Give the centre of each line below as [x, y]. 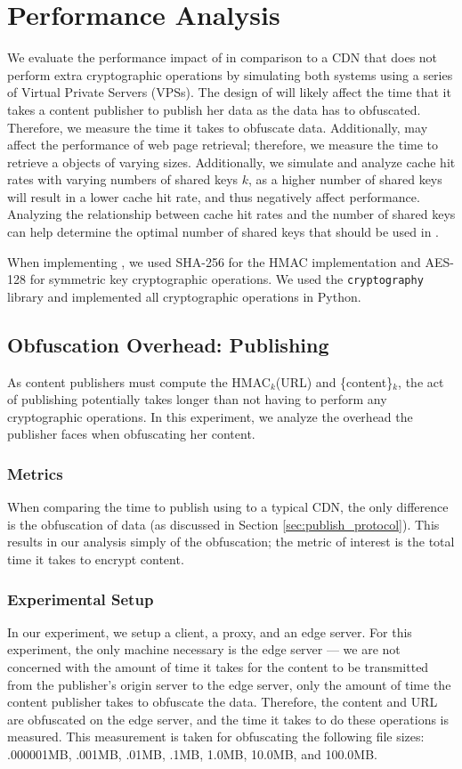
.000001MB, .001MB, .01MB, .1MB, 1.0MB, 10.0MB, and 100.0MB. [192, 754]
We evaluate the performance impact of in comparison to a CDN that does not [223, 57]
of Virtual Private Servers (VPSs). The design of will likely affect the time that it [229, 92]
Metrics [35, 474]
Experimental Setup [81, 599]
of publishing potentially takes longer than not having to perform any [197, 399]
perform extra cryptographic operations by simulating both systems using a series [230, 74]
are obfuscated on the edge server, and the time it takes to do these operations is [228, 719]
